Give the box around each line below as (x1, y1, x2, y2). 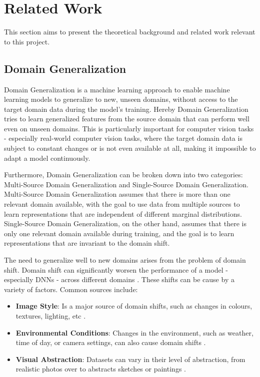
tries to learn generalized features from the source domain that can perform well (4, 113, 249, 124)
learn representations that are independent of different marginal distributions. (4, 208, 242, 219)
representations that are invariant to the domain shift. (4, 238, 170, 248)
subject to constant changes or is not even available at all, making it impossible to (4, 143, 256, 153)
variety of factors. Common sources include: (4, 284, 138, 294)
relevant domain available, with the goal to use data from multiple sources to (4, 199, 240, 209)
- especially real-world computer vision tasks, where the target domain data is (4, 133, 242, 143)
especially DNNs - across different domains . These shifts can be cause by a (4, 274, 234, 285)
